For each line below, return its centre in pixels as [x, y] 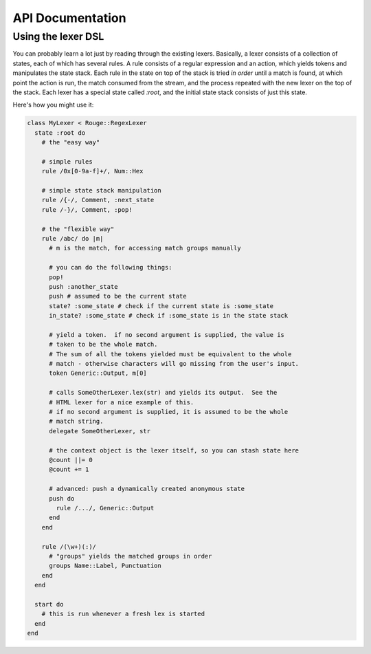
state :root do [60, 133]
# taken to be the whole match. [103, 345]
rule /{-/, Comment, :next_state [98, 200]
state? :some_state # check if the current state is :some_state [161, 306]
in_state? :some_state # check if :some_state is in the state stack [169, 316]
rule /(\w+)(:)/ [69, 546]
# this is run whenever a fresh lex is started [123, 614]
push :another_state [83, 286]
